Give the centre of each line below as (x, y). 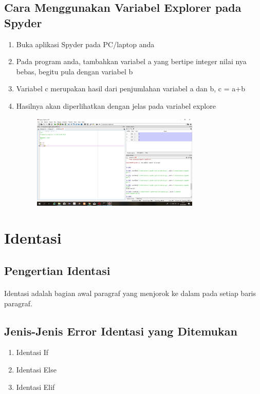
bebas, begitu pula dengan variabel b (75, 71)
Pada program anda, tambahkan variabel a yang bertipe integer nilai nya (131, 61)
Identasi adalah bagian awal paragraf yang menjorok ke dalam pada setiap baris (130, 293)
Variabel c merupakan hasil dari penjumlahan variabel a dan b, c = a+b (131, 88)
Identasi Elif (35, 387)
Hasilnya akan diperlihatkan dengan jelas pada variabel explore (116, 105)
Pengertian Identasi (57, 270)
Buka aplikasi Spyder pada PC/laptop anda (85, 44)
